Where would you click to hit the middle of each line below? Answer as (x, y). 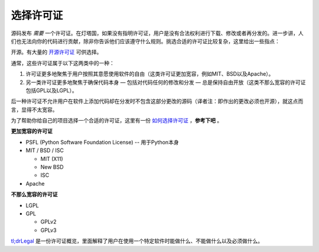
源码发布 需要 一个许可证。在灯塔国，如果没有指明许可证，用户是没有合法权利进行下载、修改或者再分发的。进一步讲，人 (157, 33)
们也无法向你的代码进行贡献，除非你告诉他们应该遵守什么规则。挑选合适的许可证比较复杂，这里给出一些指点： (145, 41)
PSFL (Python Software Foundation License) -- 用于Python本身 (102, 142)
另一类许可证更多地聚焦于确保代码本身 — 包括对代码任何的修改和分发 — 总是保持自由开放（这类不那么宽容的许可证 (166, 82)
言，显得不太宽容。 (34, 109)
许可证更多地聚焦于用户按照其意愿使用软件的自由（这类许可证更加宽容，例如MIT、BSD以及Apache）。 (150, 74)
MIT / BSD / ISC (45, 150)
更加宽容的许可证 (32, 131)
